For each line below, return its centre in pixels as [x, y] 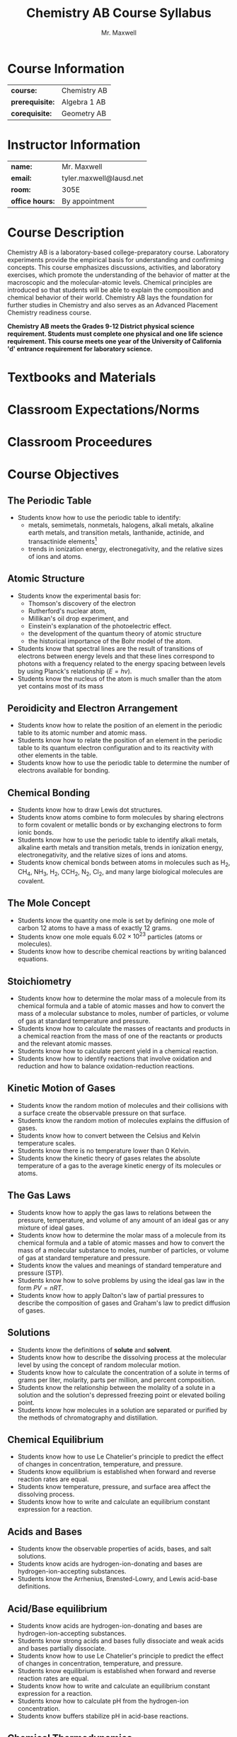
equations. [33, 959]
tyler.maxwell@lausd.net [103, 178]
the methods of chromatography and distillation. [87, 1418]
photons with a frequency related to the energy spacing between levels [121, 663]
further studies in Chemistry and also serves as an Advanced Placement [112, 305]
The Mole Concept [49, 904]
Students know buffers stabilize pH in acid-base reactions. [103, 1716]
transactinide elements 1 [63, 541]
